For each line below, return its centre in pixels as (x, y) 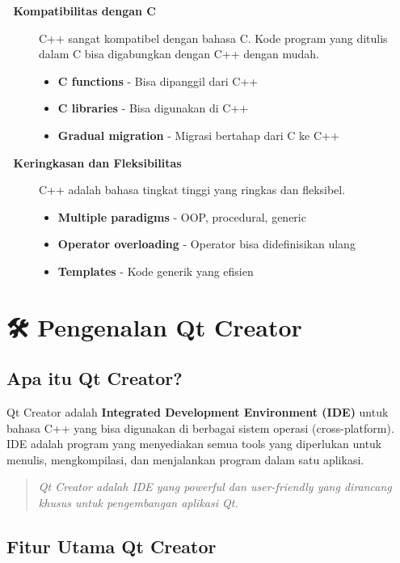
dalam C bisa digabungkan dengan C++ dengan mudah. (179, 54)
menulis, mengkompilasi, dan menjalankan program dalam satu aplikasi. (185, 459)
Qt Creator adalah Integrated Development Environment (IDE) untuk (198, 412)
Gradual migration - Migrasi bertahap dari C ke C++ (198, 135)
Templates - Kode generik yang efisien (156, 271)
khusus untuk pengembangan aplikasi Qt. (138, 503)
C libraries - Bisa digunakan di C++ (153, 108)
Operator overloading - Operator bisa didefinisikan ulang (206, 244)
